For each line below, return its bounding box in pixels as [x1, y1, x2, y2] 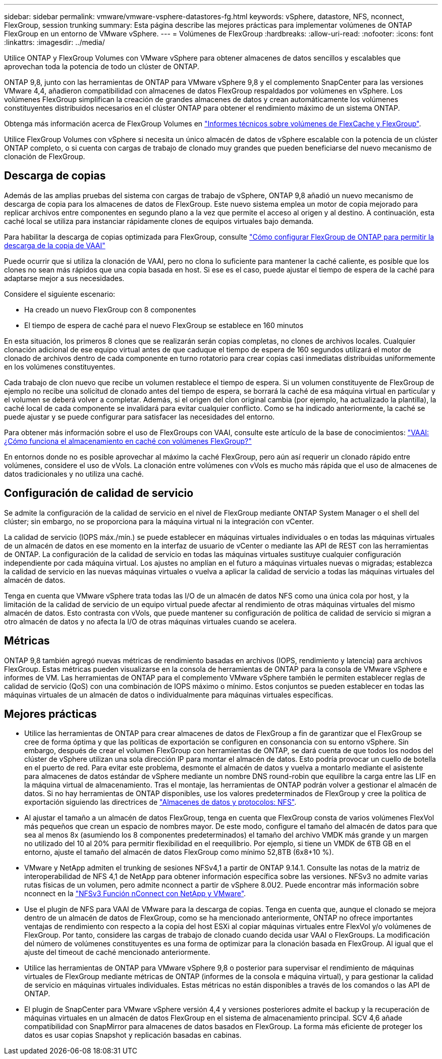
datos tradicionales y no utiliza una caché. [4, 469, 144, 478]
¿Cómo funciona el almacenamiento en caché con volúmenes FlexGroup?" [4, 436, 252, 445]
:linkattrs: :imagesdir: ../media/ [4, 38, 105, 47]
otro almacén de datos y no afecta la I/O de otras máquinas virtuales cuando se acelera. [4, 617, 297, 626]
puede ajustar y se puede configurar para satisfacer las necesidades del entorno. [4, 412, 275, 421]
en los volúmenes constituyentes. [4, 362, 116, 371]
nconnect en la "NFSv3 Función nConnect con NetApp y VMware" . [24, 889, 246, 898]
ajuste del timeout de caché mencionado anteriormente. [24, 948, 210, 957]
